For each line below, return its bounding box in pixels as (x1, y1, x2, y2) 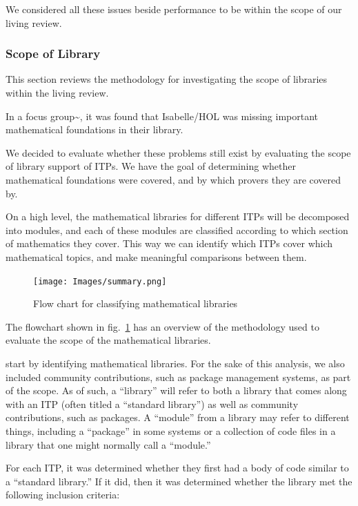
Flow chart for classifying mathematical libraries (33, 296, 238, 311)
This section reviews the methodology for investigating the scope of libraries (6, 72, 328, 86)
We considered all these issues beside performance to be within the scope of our (6, 2, 342, 16)
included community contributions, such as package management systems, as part (6, 369, 351, 384)
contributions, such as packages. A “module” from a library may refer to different (6, 410, 350, 425)
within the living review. (6, 86, 109, 99)
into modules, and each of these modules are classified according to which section (6, 222, 348, 237)
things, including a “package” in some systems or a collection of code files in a (6, 423, 336, 438)
